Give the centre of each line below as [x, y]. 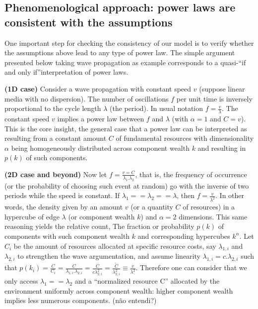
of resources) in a [209, 207]
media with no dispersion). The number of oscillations [87, 98]
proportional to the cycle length [53, 108]
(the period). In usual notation [157, 108]
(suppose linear [222, 88]
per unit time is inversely [214, 98]
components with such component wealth [67, 236]
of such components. [57, 157]
